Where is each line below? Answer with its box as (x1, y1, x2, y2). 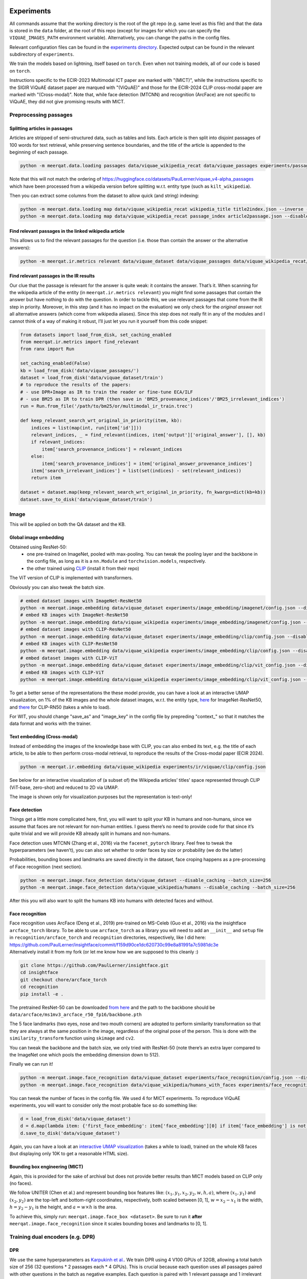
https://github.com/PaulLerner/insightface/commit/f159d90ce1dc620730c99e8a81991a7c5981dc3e (9, 941, 218, 947)
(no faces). (9, 1180, 33, 1186)
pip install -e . (20, 991, 64, 997)
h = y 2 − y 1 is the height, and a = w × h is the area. (9, 1204, 117, 1211)
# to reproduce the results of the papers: (20, 382, 131, 388)
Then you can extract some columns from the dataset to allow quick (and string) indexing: (9, 192, 200, 199)
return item (31, 475, 61, 481)
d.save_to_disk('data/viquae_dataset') (20, 1130, 120, 1136)
